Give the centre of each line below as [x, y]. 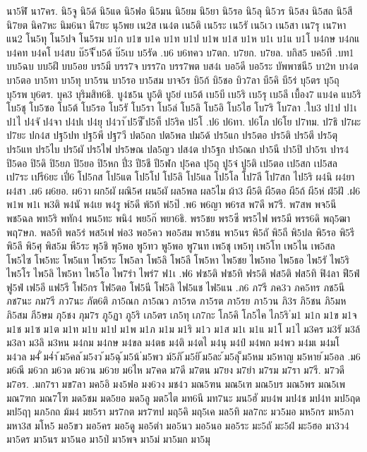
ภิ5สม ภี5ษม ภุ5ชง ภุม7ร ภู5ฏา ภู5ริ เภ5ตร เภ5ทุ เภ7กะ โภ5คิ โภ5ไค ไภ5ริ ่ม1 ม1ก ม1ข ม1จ [182, 315]
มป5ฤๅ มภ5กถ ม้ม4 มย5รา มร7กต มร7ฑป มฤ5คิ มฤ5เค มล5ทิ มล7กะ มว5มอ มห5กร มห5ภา [180, 411]
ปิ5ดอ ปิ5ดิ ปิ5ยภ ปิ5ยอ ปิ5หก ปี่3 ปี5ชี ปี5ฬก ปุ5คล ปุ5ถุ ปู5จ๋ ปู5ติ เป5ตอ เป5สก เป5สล [172, 163]
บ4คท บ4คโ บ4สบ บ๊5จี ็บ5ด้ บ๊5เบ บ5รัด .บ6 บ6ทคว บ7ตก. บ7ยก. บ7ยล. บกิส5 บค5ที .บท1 [180, 52]
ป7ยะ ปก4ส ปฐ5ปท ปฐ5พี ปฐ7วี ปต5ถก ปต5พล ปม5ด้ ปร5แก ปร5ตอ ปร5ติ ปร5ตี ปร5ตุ [172, 135]
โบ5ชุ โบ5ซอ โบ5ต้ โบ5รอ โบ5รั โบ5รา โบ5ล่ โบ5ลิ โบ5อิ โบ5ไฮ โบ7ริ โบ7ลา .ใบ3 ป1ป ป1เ [182, 108]
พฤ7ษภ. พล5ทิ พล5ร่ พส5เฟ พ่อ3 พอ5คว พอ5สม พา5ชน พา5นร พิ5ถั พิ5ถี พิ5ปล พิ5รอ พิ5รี [181, 232]
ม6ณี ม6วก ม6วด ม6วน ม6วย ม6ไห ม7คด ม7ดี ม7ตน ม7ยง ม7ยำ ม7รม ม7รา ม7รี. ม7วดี [176, 370]
